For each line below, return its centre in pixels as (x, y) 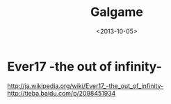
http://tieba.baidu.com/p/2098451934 (62, 93)
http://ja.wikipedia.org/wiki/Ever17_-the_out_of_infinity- (85, 86)
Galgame (117, 12)
